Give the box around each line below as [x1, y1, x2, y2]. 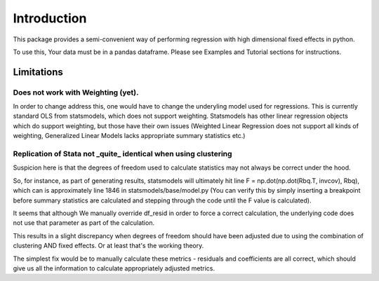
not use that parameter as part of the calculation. [13, 219, 154, 227]
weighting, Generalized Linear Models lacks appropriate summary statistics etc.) [13, 132, 246, 140]
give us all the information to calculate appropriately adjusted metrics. [13, 263, 215, 273]
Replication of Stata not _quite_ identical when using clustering [13, 149, 232, 159]
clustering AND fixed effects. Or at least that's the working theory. [13, 242, 204, 250]
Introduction [13, 11, 87, 26]
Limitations [13, 66, 63, 78]
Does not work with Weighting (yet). [13, 88, 139, 97]
